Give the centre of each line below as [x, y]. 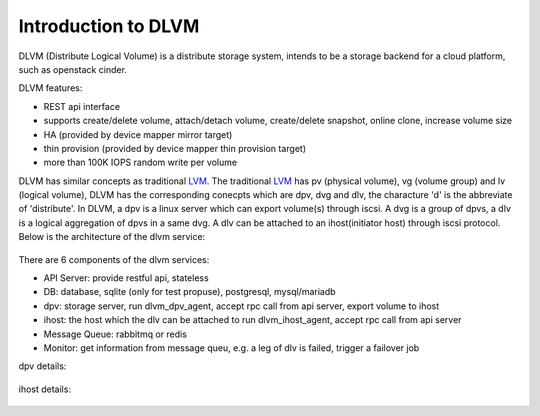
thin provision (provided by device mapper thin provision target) [175, 148]
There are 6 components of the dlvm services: [114, 259]
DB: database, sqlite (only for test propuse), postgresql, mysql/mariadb [189, 292]
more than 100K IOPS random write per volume [140, 162]
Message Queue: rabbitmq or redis [115, 334]
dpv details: [42, 366]
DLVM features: [50, 88]
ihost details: [45, 389]
